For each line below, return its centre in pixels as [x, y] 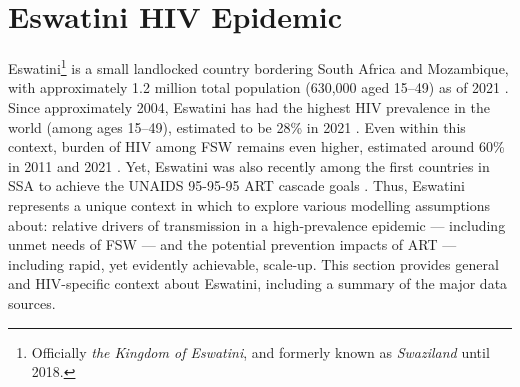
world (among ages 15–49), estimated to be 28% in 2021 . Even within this [237, 126]
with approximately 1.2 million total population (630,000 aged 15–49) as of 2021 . [258, 87]
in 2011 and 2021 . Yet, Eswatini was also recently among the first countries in [249, 165]
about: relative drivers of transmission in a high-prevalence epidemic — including [257, 224]
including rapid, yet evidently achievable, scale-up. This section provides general [253, 263]
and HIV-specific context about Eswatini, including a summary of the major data [258, 283]
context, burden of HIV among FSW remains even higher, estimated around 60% [256, 146]
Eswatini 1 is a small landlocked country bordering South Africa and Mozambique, [258, 66]
